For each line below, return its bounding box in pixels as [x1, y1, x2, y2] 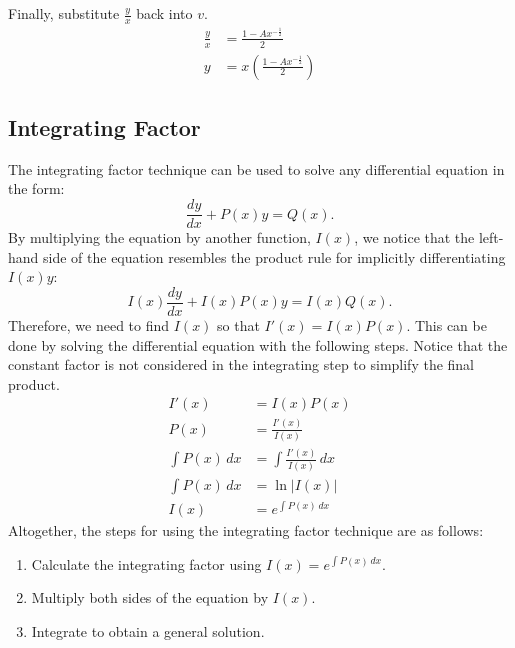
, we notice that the [354, 227, 475, 248]
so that [217, 314, 260, 335]
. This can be [406, 314, 487, 335]
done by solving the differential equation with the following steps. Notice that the [8, 334, 508, 355]
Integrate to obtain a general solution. [31, 620, 265, 641]
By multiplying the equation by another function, [8, 227, 311, 248]
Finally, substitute [8, 3, 120, 23]
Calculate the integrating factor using [31, 553, 262, 574]
